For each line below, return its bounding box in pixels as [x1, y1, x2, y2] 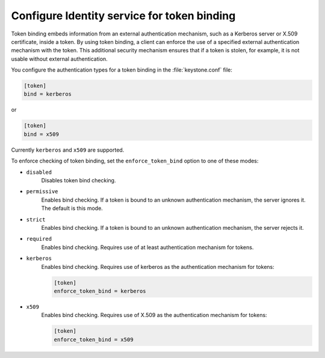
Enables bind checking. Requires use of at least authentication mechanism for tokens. [41, 244, 254, 251]
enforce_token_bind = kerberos [54, 288, 147, 294]
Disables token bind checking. [41, 177, 116, 184]
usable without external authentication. [11, 55, 108, 63]
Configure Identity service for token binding [11, 9, 236, 22]
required [26, 235, 52, 242]
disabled [26, 168, 52, 176]
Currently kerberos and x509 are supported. [11, 146, 125, 153]
